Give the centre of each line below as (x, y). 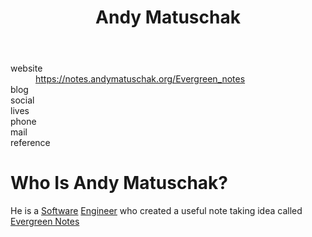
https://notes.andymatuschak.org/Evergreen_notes (140, 79)
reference (30, 143)
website (26, 68)
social (22, 100)
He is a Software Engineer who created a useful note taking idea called (156, 211)
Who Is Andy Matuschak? (119, 183)
